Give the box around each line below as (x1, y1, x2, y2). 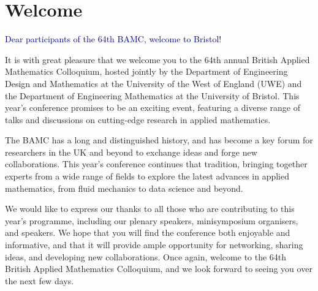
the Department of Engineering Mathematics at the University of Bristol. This (5, 89, 300, 102)
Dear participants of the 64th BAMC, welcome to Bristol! (5, 32, 222, 45)
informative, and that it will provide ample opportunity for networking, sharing (5, 238, 303, 251)
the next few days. (5, 274, 74, 287)
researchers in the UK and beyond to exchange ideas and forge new (5, 145, 257, 158)
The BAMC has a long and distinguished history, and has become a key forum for (5, 134, 313, 146)
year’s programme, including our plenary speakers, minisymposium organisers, (5, 214, 298, 227)
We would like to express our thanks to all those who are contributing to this (5, 202, 295, 215)
